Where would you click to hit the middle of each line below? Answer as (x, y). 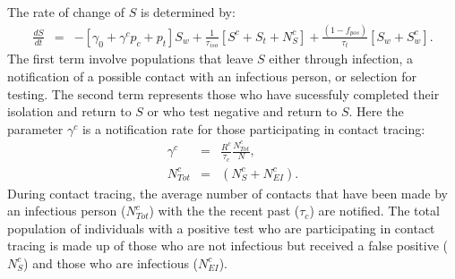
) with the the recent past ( (224, 211)
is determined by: (188, 12)
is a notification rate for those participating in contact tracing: (253, 128)
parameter (35, 128)
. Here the (376, 111)
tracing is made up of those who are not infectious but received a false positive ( (228, 245)
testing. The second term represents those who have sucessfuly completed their (223, 93)
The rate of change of (66, 12)
